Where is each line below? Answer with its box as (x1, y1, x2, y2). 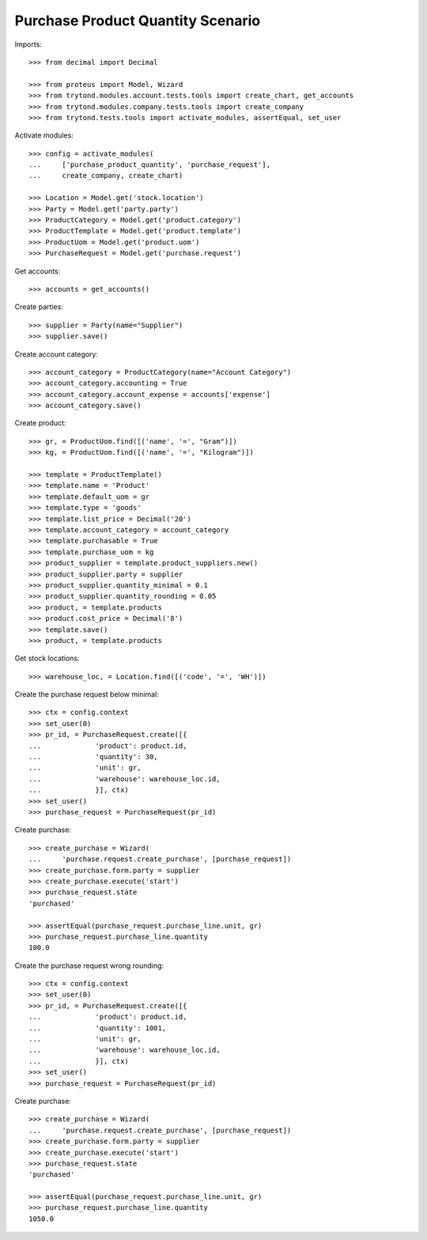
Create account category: (14, 349, 99, 359)
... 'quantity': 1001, (28, 1023, 167, 1032)
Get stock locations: (14, 653, 80, 663)
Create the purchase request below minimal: (14, 690, 160, 699)
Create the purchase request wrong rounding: (14, 961, 164, 970)
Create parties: (14, 302, 63, 312)
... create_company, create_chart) (28, 171, 183, 180)
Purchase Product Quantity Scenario (14, 12, 261, 29)
